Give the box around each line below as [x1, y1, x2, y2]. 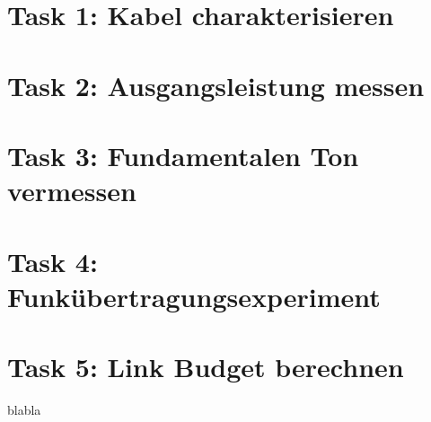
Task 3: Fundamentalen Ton [7, 136, 359, 173]
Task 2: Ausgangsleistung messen [7, 66, 425, 103]
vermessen [7, 172, 136, 209]
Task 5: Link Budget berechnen [7, 348, 404, 385]
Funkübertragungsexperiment [7, 277, 381, 314]
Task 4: [7, 242, 98, 279]
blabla [7, 400, 41, 418]
